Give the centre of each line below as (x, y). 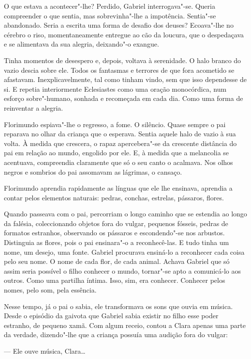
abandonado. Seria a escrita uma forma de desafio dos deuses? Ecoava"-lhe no (119, 25)
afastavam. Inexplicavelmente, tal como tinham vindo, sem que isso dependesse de (125, 79)
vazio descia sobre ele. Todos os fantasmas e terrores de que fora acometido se (119, 70)
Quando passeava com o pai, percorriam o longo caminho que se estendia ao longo (125, 214)
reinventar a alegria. (34, 107)
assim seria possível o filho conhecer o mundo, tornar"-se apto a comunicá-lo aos (123, 270)
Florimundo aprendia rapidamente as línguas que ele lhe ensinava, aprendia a (118, 188)
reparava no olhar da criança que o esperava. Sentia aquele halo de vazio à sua (120, 134)
